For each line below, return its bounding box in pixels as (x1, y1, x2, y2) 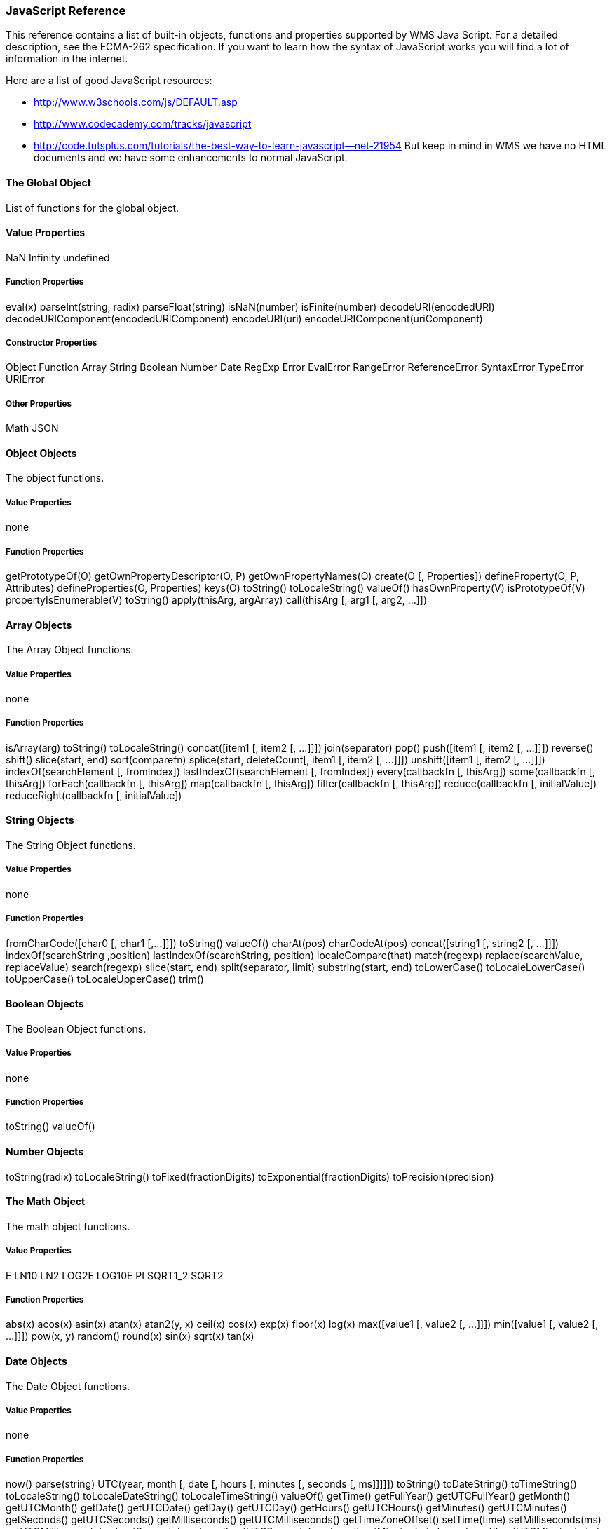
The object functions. (6, 472, 104, 484)
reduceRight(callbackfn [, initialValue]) (6, 789, 182, 801)
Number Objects (6, 1145, 84, 1157)
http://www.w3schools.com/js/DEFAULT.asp (34, 96, 238, 109)
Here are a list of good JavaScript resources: (6, 74, 212, 87)
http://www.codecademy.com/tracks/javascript (34, 118, 252, 130)
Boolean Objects (6, 998, 84, 1010)
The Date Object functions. (6, 1380, 130, 1392)
